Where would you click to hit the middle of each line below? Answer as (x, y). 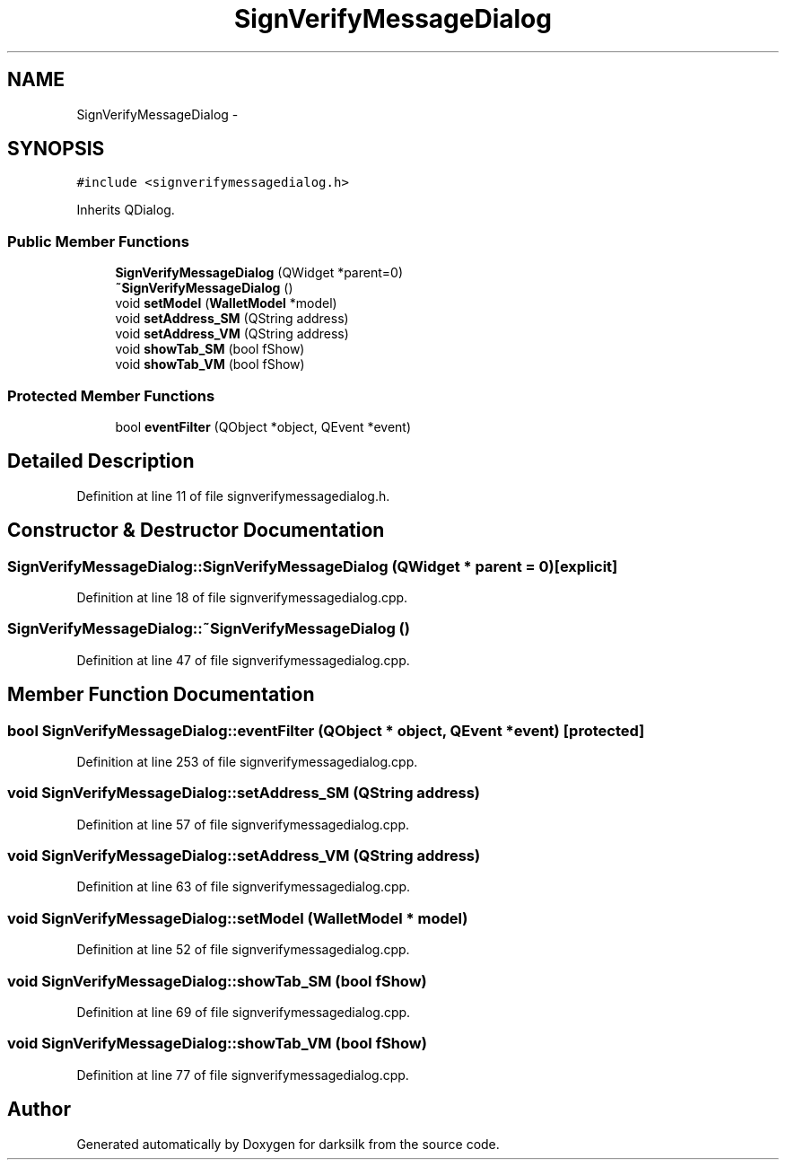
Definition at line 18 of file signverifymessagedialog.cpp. (242, 597)
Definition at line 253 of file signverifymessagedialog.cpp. (247, 761)
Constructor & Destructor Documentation (196, 531)
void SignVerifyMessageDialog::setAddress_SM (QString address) (244, 793)
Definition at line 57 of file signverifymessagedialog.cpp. (243, 824)
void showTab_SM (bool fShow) (210, 349)
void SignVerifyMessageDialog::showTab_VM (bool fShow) (217, 1044)
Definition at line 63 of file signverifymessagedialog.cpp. (244, 887)
